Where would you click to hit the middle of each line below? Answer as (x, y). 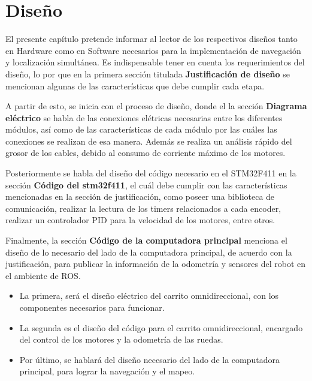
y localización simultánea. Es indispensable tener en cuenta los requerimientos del (155, 62)
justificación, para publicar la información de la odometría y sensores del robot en (156, 264)
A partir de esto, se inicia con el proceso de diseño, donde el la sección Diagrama (156, 106)
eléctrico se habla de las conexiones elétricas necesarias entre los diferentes (144, 117)
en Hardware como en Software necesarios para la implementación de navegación (153, 50)
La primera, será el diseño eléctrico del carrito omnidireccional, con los (149, 295)
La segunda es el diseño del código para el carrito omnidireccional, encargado (161, 327)
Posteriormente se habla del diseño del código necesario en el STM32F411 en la (151, 173)
